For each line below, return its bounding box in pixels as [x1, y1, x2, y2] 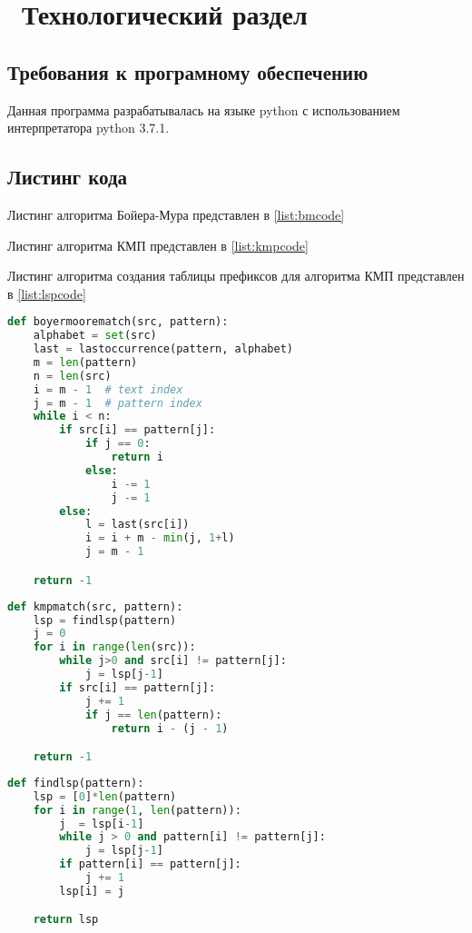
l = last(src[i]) [84, 518, 190, 531]
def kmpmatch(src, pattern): [7, 600, 183, 613]
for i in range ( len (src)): [33, 640, 196, 654]
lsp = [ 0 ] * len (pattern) [33, 789, 177, 803]
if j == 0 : [84, 437, 151, 451]
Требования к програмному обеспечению [7, 57, 369, 85]
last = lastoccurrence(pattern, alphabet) [33, 342, 294, 356]
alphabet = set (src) [33, 329, 157, 342]
